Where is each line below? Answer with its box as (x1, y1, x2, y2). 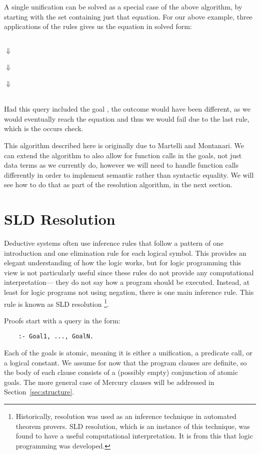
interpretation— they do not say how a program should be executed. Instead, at (4, 277, 250, 287)
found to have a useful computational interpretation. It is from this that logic (15, 430, 253, 441)
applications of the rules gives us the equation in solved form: (4, 21, 192, 32)
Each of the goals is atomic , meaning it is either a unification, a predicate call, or (4, 347, 252, 358)
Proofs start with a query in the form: (4, 315, 120, 325)
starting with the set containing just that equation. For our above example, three (4, 11, 252, 22)
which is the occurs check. (4, 123, 83, 134)
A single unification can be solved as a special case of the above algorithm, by (4, 2, 242, 12)
